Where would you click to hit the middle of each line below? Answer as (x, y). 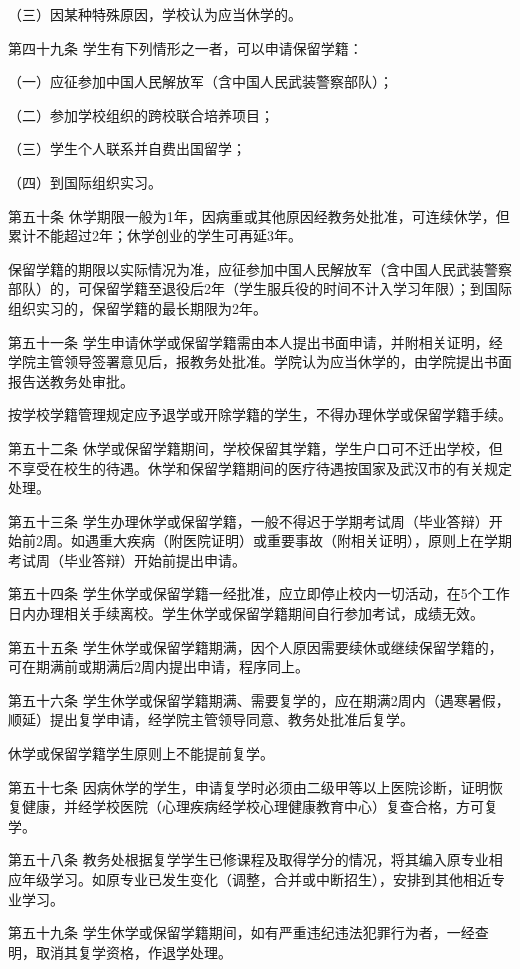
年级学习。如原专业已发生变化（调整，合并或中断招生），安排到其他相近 (256, 879)
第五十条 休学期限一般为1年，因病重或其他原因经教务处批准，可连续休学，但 (259, 215)
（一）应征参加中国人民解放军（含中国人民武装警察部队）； (200, 81)
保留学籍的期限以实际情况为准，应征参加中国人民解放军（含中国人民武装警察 (260, 268)
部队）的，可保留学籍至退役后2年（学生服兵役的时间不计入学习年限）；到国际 (260, 288)
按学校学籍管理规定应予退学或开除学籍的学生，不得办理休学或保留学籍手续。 (260, 414)
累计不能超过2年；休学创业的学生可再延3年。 (155, 235)
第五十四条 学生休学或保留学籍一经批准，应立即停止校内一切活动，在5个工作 (259, 593)
